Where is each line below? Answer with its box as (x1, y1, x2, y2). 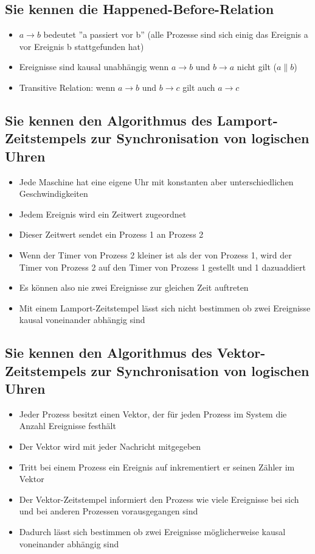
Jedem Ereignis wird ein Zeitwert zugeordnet (19, 207, 187, 220)
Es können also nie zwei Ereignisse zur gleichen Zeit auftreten (19, 281, 249, 294)
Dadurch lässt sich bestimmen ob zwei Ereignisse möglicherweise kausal (19, 525, 286, 538)
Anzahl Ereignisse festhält (19, 419, 116, 432)
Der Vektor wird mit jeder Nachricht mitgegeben (19, 440, 201, 453)
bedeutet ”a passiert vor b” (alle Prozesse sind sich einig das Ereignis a (43, 28, 308, 41)
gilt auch (182, 80, 215, 93)
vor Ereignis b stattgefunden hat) (19, 40, 144, 52)
